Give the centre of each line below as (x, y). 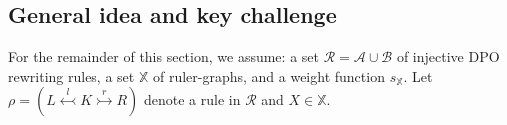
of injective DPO (448, 56)
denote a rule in (192, 99)
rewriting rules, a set (71, 75)
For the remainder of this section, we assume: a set (163, 56)
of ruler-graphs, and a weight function (268, 75)
